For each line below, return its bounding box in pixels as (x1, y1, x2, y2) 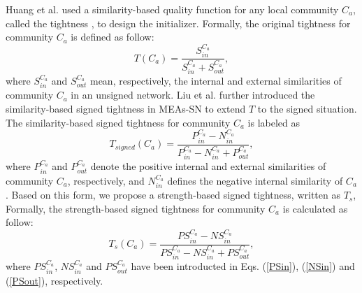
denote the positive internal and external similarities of (90, 159, 326, 173)
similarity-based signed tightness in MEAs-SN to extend (6, 101, 246, 115)
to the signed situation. (257, 101, 357, 115)
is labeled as (247, 115, 301, 129)
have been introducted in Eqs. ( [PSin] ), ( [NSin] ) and (131, 259, 355, 273)
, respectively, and (67, 173, 145, 187)
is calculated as (282, 201, 348, 215)
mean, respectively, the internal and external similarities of (89, 73, 342, 87)
